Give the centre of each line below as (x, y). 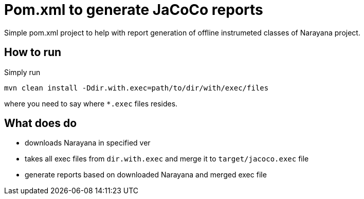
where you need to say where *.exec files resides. (91, 103)
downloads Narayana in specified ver (88, 143)
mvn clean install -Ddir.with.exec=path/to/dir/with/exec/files (136, 88)
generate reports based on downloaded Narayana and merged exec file (146, 175)
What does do (41, 123)
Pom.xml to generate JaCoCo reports (134, 10)
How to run (33, 52)
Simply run (22, 72)
